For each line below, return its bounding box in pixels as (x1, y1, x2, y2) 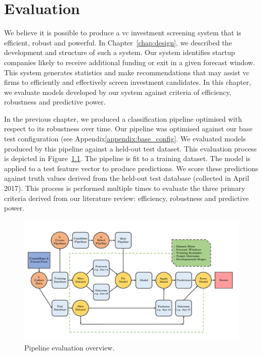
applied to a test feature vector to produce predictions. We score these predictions (4, 163, 258, 173)
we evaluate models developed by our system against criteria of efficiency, (4, 86, 232, 97)
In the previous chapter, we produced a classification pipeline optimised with (4, 113, 242, 124)
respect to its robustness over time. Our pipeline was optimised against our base (4, 123, 252, 134)
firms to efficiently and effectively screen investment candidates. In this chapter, (4, 77, 251, 87)
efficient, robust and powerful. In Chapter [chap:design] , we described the (4, 37, 232, 47)
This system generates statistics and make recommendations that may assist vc (4, 67, 249, 77)
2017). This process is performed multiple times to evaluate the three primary (4, 183, 245, 193)
